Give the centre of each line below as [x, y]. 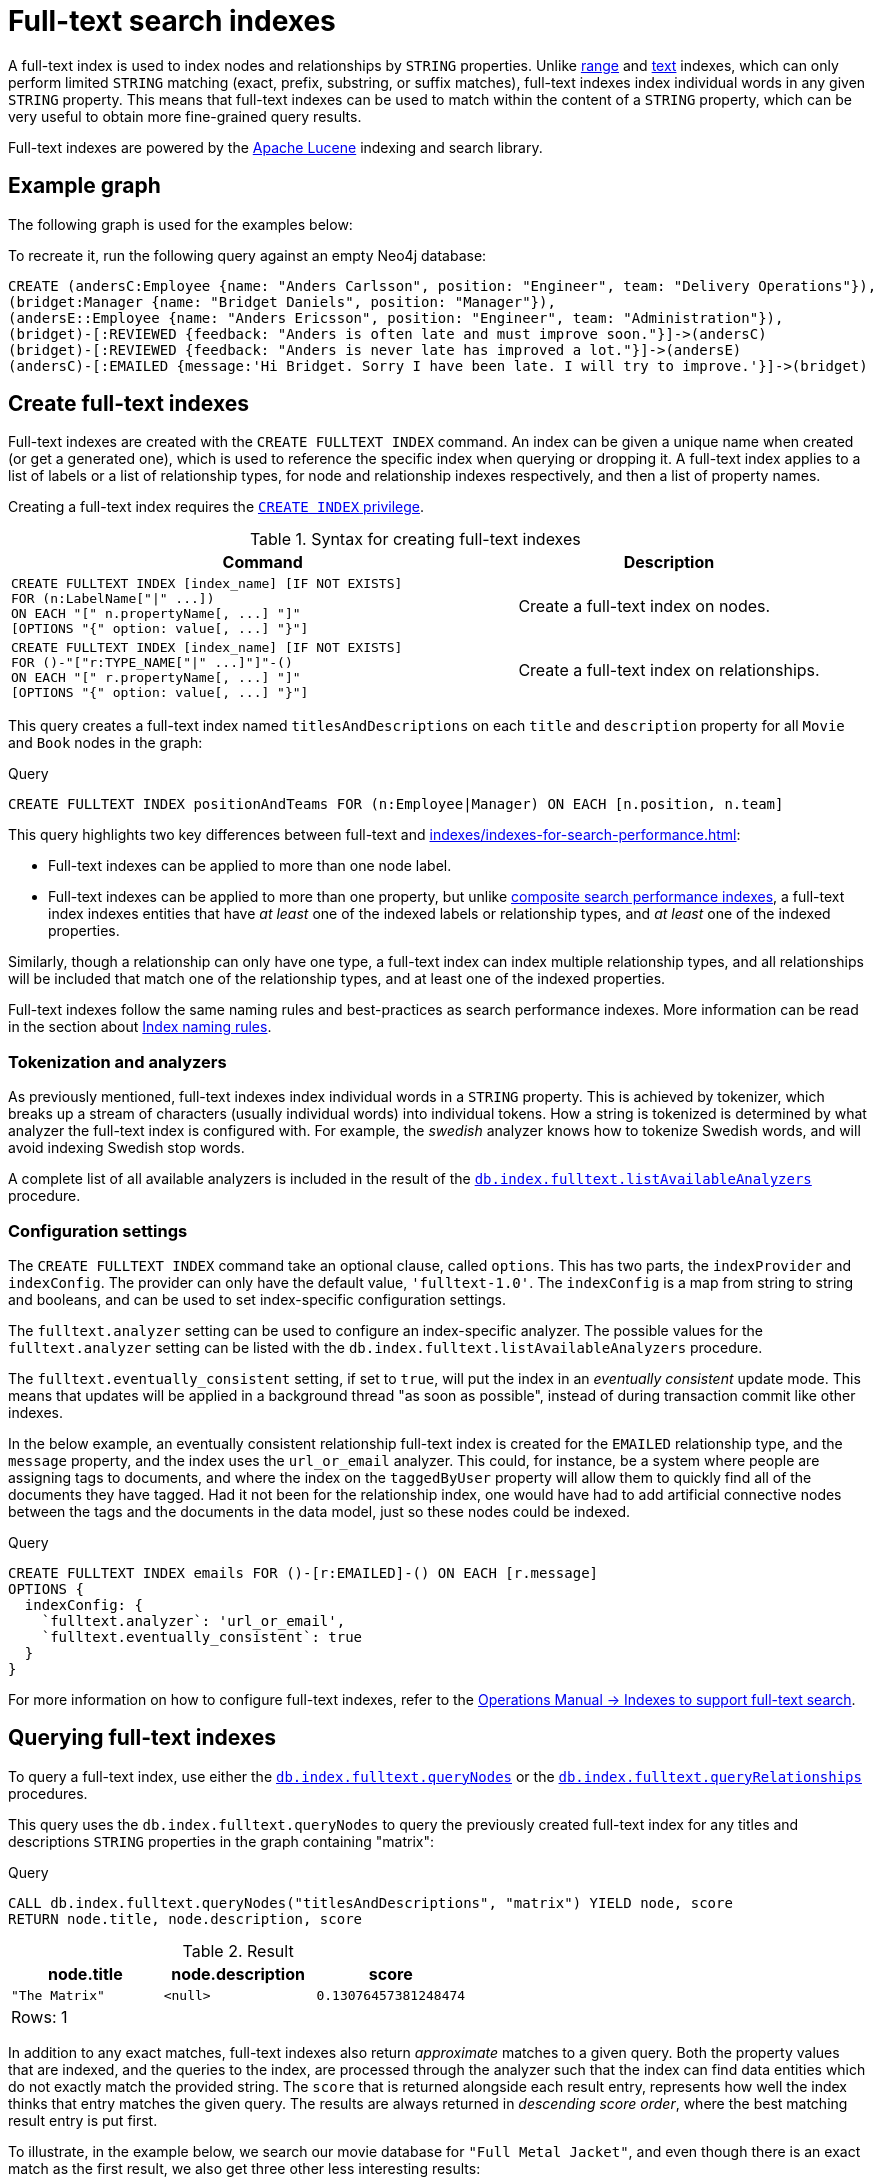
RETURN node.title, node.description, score [185, 1918]
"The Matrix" [58, 1995]
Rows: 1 [39, 2016]
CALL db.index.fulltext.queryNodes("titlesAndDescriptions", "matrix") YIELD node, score [370, 1902]
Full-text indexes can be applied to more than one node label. [250, 866]
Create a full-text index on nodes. [644, 606]
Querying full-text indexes [142, 1738]
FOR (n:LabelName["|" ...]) [113, 599]
